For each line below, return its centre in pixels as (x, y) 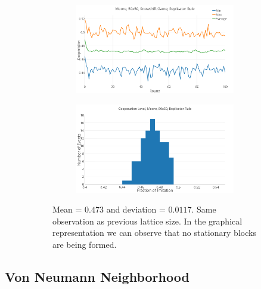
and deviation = (136, 209)
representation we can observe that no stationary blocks (154, 233)
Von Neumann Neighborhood (97, 276)
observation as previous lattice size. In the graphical (147, 221)
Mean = (67, 209)
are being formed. (85, 244)
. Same (204, 209)
